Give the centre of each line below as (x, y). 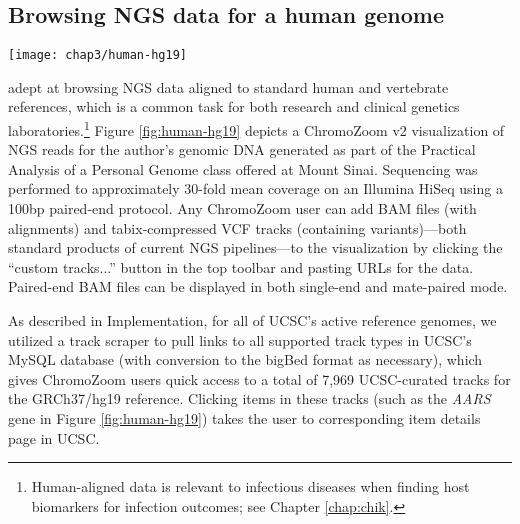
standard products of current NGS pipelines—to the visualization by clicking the (255, 247)
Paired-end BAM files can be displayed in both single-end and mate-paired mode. (258, 286)
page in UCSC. (54, 437)
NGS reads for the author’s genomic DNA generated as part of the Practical (242, 149)
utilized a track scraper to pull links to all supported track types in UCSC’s (240, 339)
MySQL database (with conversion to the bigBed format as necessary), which (245, 359)
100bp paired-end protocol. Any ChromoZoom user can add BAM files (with (242, 208)
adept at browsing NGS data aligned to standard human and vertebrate (228, 86)
